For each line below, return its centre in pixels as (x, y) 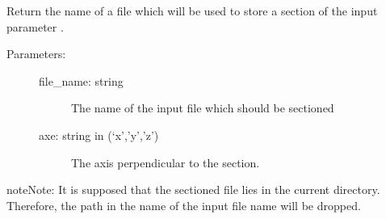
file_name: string (81, 80)
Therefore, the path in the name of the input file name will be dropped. (184, 205)
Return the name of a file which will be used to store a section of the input (192, 11)
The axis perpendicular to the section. (166, 162)
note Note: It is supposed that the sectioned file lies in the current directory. (193, 190)
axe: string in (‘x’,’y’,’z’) (99, 135)
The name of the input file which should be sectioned (203, 108)
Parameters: (36, 54)
